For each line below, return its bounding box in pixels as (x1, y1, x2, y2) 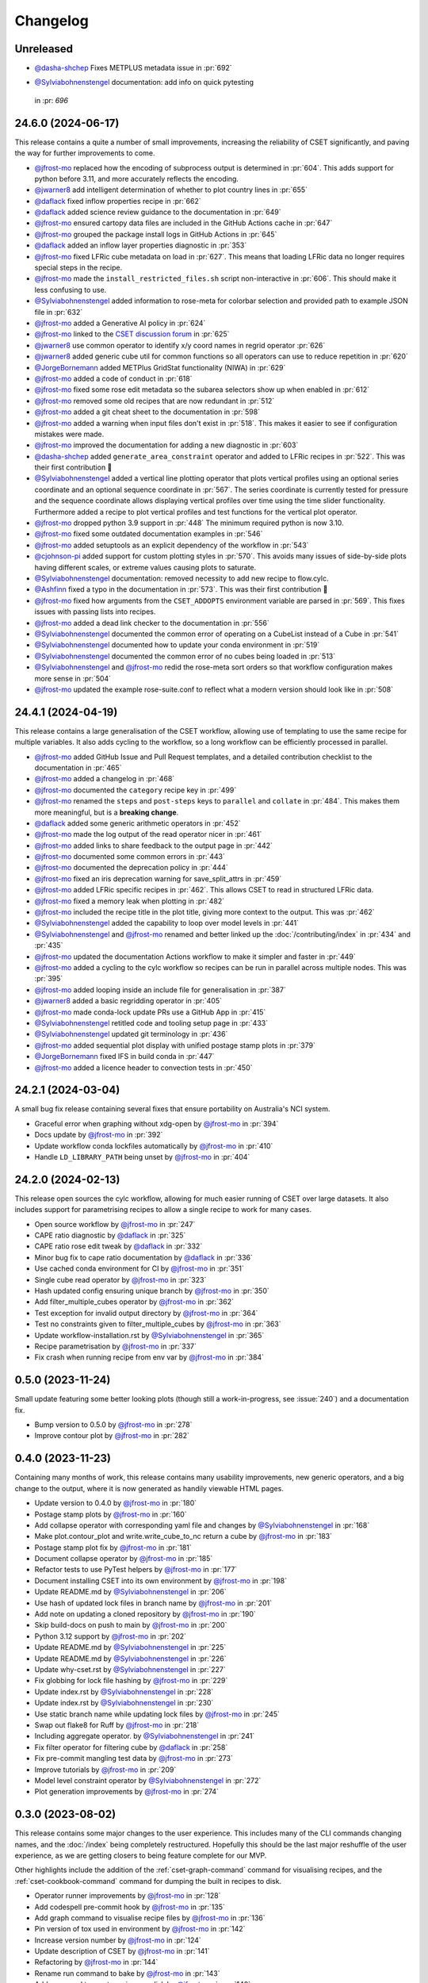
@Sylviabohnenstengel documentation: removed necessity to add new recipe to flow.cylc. (34, 573, 329, 583)
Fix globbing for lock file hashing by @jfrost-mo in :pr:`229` (34, 1676, 228, 1686)
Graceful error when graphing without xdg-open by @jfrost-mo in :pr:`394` (34, 1118, 279, 1128)
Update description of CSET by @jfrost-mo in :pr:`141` (34, 1947, 210, 1956)
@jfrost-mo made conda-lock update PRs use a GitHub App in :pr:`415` (34, 1007, 266, 1017)
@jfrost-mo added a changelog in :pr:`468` (34, 774, 175, 784)
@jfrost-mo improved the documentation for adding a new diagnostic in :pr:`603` (34, 440, 299, 450)
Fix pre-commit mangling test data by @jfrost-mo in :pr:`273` (34, 1754, 234, 1763)
